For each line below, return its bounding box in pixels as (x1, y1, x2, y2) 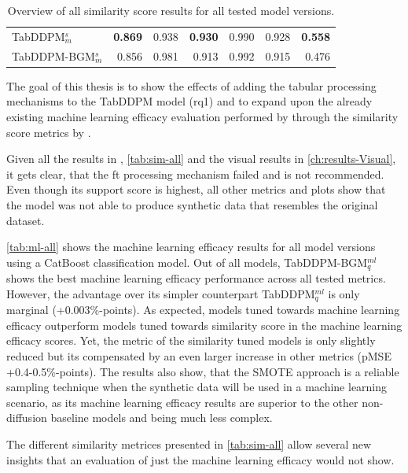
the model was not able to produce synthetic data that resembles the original (6, 196, 378, 212)
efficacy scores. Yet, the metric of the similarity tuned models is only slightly (6, 332, 376, 349)
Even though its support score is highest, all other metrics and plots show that (6, 181, 386, 198)
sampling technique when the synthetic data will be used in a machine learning (6, 379, 388, 395)
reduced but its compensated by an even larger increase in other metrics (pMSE (6, 348, 391, 364)
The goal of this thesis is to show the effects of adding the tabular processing (6, 77, 377, 94)
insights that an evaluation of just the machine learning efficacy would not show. (6, 451, 395, 467)
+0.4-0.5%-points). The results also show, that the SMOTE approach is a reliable (6, 363, 399, 379)
